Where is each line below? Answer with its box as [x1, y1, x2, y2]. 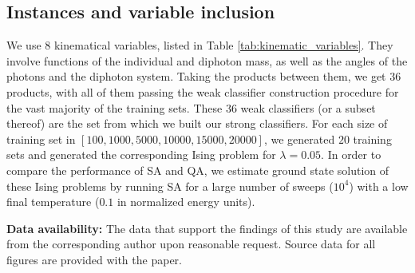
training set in [6, 130, 76, 147]
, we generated [263, 130, 335, 147]
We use [6, 37, 41, 53]
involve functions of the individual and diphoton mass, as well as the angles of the [6, 52, 408, 69]
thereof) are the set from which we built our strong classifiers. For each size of [6, 115, 388, 132]
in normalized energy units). [117, 193, 255, 210]
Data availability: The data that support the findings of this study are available [6, 220, 408, 236]
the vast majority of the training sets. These [6, 99, 223, 116]
